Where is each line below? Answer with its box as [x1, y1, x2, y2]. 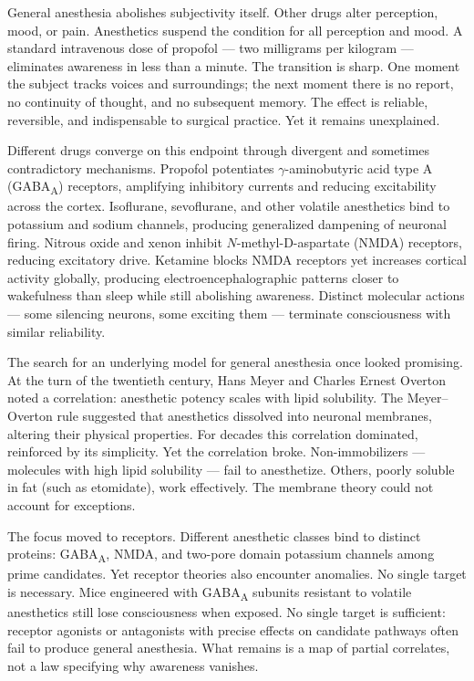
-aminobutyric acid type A [284, 158, 433, 177]
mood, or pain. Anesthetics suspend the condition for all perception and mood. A [7, 20, 463, 39]
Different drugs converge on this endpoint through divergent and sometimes [7, 141, 430, 160]
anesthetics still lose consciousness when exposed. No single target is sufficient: [7, 602, 446, 621]
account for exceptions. [7, 495, 136, 514]
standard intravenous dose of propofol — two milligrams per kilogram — [7, 38, 414, 58]
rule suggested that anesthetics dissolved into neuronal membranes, [57, 406, 432, 424]
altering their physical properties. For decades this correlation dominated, [7, 424, 418, 443]
